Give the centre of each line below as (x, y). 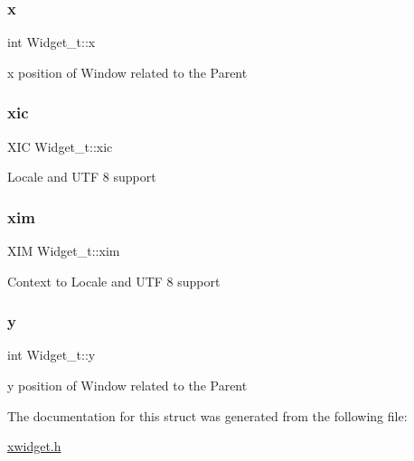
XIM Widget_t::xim (64, 251)
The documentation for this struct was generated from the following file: (207, 415)
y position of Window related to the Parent (127, 386)
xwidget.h (34, 446)
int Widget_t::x (52, 42)
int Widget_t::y (52, 355)
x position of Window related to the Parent (127, 72)
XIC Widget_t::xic (60, 146)
